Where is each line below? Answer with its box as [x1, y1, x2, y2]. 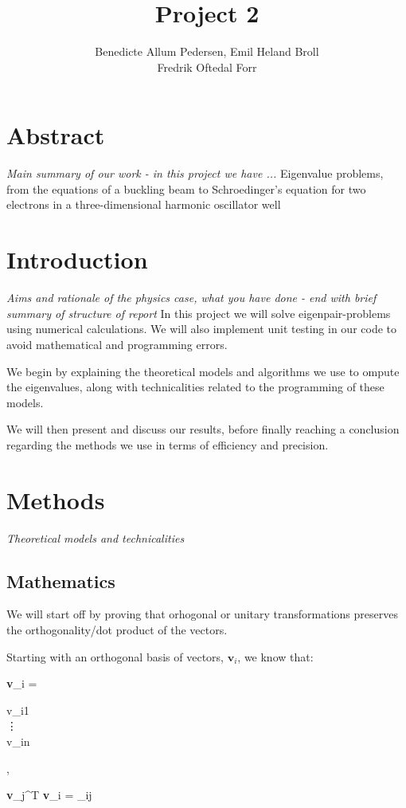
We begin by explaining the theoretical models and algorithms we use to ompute [6, 363, 400, 379]
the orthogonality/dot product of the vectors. [6, 622, 228, 638]
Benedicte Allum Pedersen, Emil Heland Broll [95, 43, 319, 60]
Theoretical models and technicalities [6, 529, 185, 546]
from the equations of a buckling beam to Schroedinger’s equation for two [6, 180, 366, 197]
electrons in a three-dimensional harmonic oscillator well [6, 196, 281, 213]
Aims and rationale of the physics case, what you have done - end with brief [6, 289, 377, 306]
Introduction [6, 243, 148, 276]
